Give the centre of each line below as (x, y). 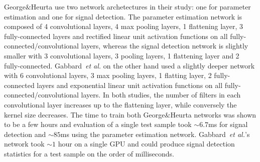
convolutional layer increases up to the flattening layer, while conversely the (120, 104)
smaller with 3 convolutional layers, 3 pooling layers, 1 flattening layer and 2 (122, 55)
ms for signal (228, 124)
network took (24, 144)
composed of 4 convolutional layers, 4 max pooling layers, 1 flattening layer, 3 (123, 26)
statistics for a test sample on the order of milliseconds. (89, 153)
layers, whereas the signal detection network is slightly (165, 46)
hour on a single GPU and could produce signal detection (146, 144)
